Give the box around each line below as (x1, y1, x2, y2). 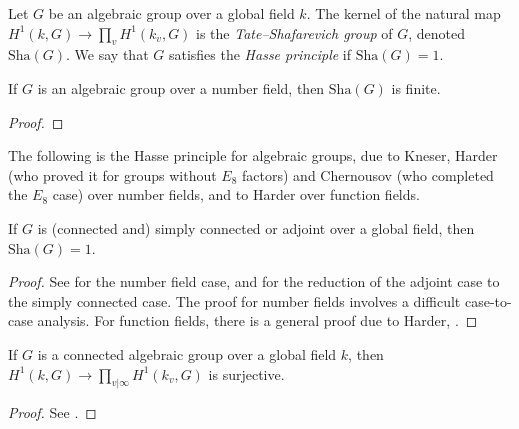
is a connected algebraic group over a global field (37, 343, 337, 364)
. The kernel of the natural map (306, 3, 501, 23)
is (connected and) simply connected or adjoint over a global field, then (37, 217, 475, 238)
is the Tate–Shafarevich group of (196, 22, 393, 43)
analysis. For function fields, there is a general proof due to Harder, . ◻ (37, 310, 478, 331)
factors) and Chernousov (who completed (242, 164, 494, 185)
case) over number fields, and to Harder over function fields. (52, 184, 420, 205)
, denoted (408, 22, 466, 43)
